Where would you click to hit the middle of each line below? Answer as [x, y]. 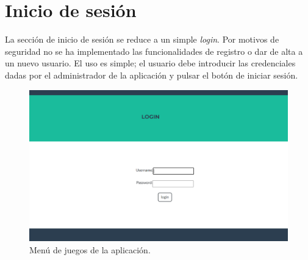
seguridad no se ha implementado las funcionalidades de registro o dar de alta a [154, 51]
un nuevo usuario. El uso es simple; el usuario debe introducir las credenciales [150, 63]
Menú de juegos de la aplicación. [90, 249]
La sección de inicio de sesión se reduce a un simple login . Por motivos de [142, 39]
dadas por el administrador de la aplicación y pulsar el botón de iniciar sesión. [152, 75]
